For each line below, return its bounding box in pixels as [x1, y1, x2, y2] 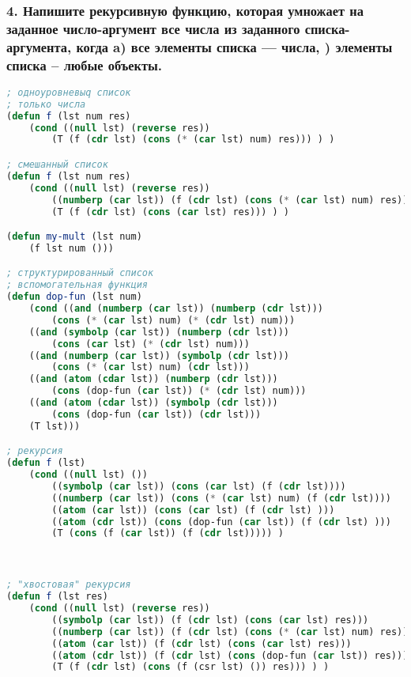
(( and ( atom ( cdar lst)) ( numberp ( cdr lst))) [28, 373, 278, 385]
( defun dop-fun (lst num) [6, 291, 142, 303]
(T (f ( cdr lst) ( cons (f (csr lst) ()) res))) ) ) [51, 661, 330, 673]
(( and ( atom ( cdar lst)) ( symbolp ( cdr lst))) [28, 397, 278, 409]
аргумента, [6, 36, 72, 56]
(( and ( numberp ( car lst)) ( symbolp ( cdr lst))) [28, 350, 290, 361]
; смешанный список [6, 159, 108, 171]
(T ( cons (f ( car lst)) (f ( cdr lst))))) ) [51, 528, 284, 539]
